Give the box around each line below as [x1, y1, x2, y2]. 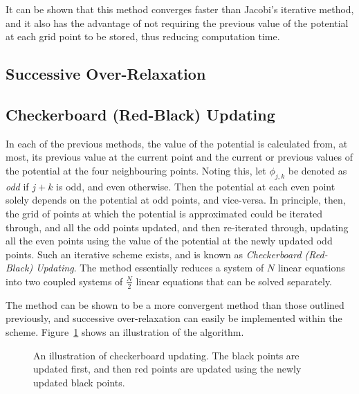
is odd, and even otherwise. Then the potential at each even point [56, 179, 335, 193]
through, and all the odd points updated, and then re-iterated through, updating [6, 220, 349, 234]
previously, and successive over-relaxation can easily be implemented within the [6, 311, 342, 325]
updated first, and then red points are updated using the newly [33, 361, 302, 376]
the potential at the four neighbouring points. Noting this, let [6, 163, 266, 177]
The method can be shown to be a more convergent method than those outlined [6, 297, 344, 312]
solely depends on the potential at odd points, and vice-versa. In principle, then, [6, 192, 346, 207]
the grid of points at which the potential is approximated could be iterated [6, 206, 323, 220]
